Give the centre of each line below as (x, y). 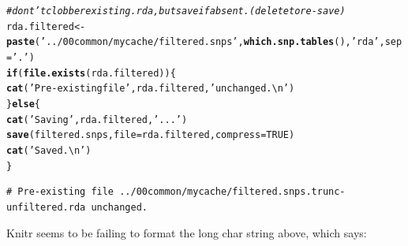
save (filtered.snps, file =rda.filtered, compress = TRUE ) (151, 135)
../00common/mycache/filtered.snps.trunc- (232, 192)
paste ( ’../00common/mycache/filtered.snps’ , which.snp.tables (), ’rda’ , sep (204, 42)
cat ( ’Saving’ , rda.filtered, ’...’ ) (97, 119)
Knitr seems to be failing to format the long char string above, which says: (187, 233)
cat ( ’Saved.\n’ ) (49, 150)
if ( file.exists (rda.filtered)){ (91, 73)
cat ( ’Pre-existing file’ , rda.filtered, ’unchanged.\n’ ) (151, 89)
